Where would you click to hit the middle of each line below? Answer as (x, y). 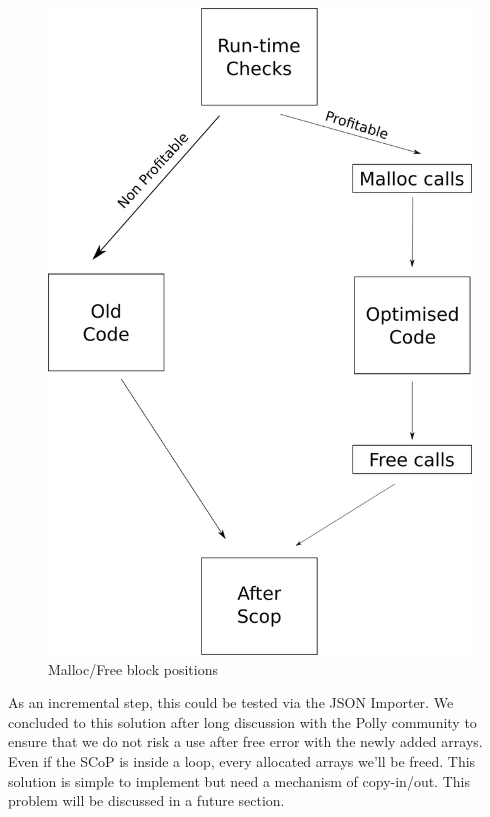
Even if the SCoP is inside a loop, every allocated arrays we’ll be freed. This (242, 761)
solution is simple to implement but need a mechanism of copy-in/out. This (239, 780)
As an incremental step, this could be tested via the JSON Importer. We (231, 702)
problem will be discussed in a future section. (146, 800)
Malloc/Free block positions (133, 668)
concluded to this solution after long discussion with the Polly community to (242, 721)
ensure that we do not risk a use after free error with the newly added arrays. (245, 741)
